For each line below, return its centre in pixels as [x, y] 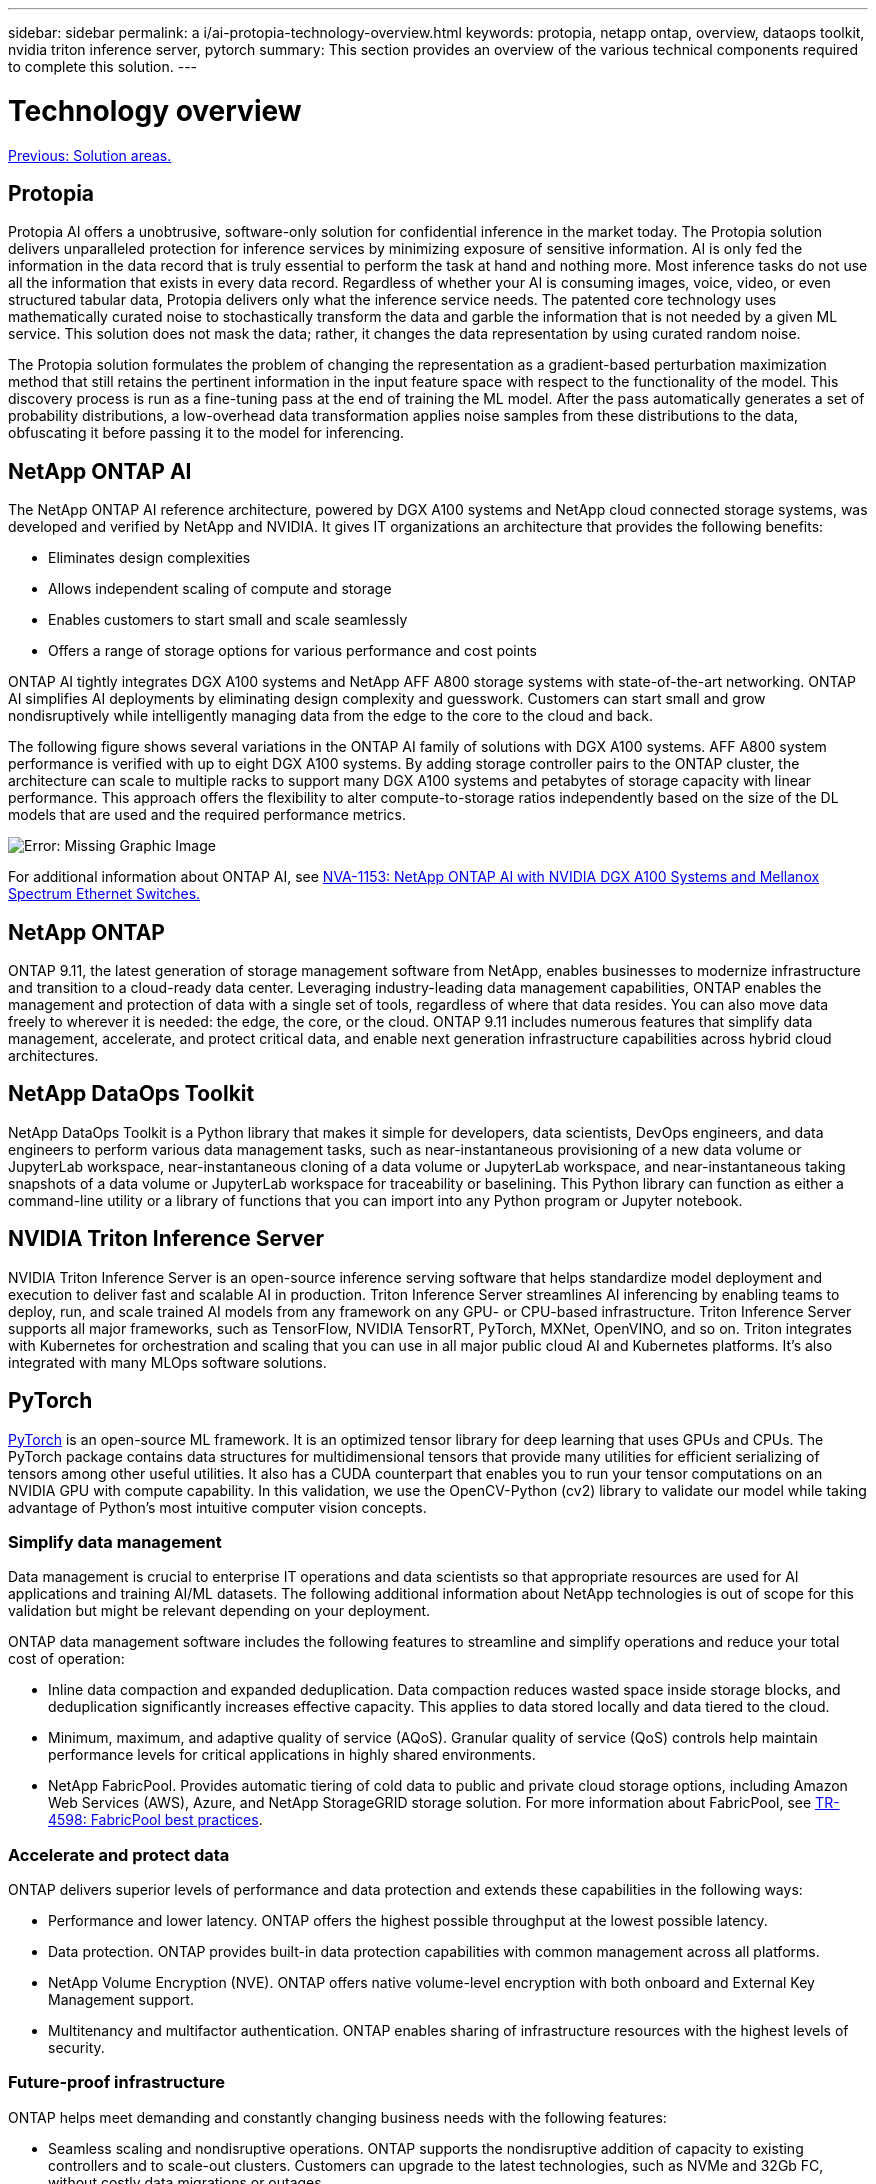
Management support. [121, 2000]
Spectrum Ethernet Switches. [104, 894]
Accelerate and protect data [119, 1854]
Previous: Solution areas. [90, 155]
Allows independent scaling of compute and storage [220, 589]
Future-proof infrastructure [116, 2082]
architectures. [53, 1056]
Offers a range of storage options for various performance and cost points [292, 651]
